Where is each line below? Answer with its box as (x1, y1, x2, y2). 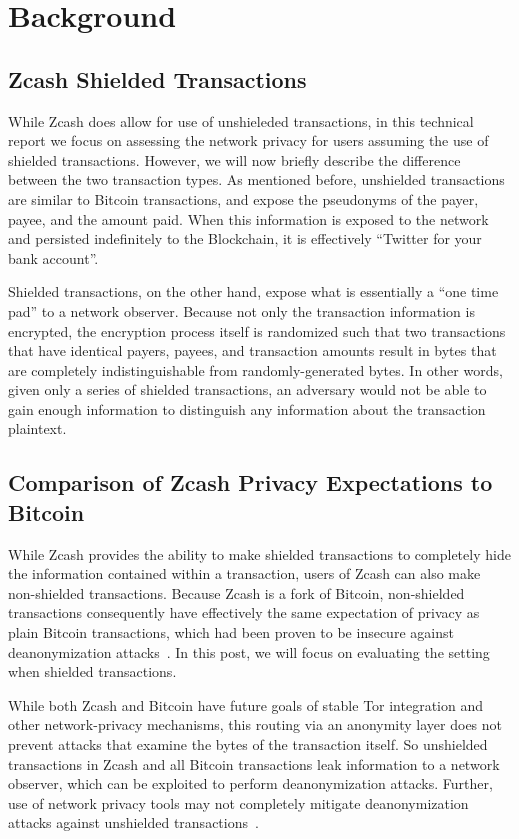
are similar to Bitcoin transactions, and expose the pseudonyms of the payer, (8, 188, 479, 209)
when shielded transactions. (8, 661, 177, 682)
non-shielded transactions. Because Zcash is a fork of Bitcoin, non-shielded (8, 582, 465, 603)
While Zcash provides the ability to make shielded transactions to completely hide (8, 543, 511, 564)
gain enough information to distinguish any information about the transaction (8, 398, 486, 419)
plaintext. (8, 418, 67, 439)
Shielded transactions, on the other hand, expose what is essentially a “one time (8, 281, 499, 302)
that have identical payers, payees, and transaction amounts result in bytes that (8, 340, 497, 361)
